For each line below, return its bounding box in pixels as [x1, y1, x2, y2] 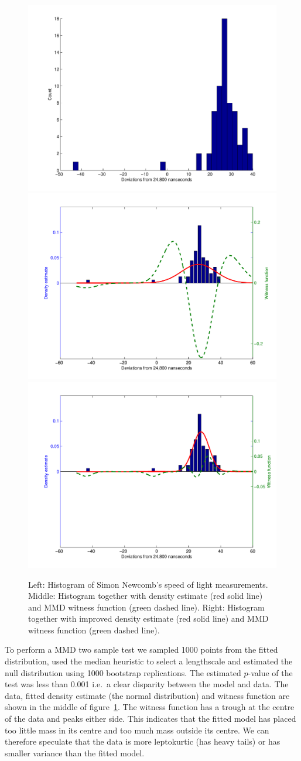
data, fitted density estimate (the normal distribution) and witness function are [5, 689, 290, 701]
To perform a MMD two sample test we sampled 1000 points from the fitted [5, 643, 278, 656]
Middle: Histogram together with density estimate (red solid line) [28, 589, 263, 602]
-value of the [248, 666, 293, 678]
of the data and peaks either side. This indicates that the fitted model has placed [5, 712, 296, 725]
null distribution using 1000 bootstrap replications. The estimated [5, 666, 241, 678]
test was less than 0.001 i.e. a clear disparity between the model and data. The [5, 678, 289, 690]
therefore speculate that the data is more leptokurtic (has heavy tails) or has [5, 735, 281, 748]
